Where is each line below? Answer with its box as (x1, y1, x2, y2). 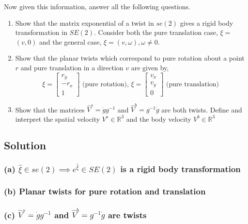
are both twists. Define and (161, 104, 242, 114)
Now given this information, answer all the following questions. (4, 1, 191, 11)
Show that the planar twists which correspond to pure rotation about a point (15, 53, 245, 63)
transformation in (15, 27, 67, 37)
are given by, (131, 62, 169, 72)
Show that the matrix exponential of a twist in (15, 17, 154, 28)
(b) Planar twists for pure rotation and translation (4, 185, 206, 197)
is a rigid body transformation (120, 163, 241, 175)
